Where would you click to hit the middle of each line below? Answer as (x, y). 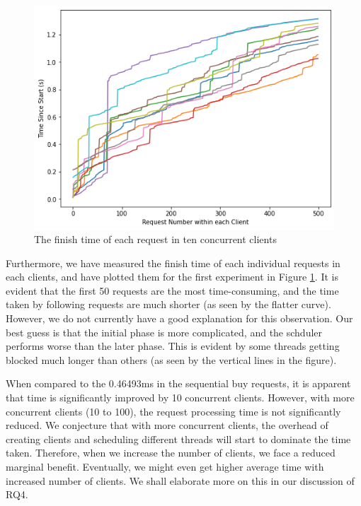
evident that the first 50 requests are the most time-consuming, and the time (172, 290)
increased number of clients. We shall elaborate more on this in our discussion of (180, 480)
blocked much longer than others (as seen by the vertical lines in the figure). (171, 359)
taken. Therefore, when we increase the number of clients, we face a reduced (171, 453)
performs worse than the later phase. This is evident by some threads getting (173, 346)
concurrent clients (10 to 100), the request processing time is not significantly (173, 411)
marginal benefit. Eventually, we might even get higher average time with (165, 466)
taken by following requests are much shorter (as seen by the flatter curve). (168, 304)
